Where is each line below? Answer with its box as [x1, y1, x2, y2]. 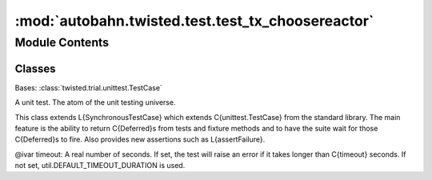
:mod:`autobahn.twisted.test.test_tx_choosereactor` [14, 12, 374, 30]
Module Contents [14, 35, 110, 50]
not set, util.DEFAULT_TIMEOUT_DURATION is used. [14, 161, 186, 170]
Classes [14, 62, 56, 75]
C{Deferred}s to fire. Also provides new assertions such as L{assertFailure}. [14, 134, 266, 144]
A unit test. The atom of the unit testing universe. [14, 98, 176, 107]
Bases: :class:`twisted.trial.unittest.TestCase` [14, 82, 163, 92]
